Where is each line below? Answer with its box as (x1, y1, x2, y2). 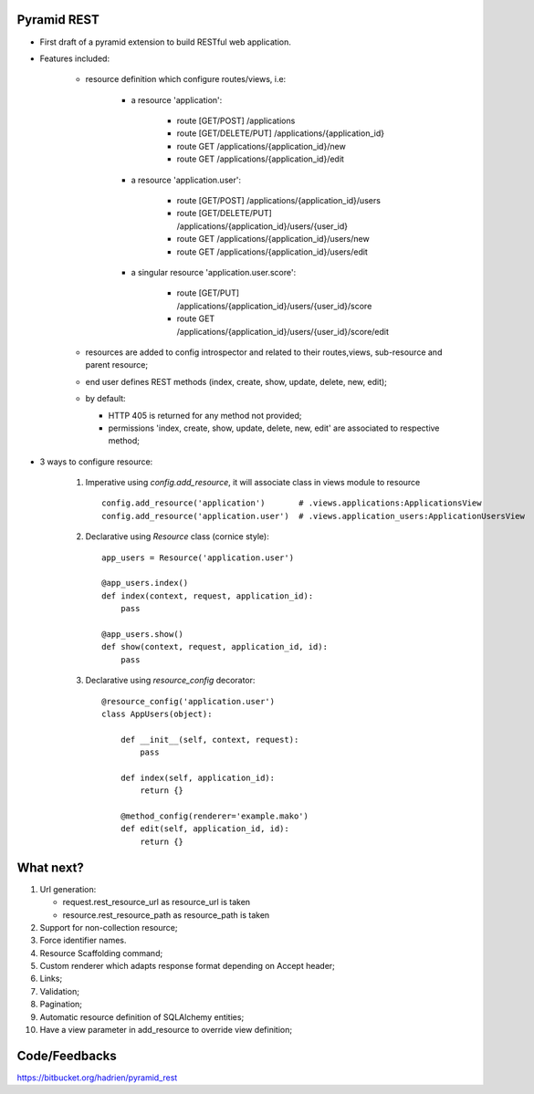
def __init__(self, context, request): (120, 735, 299, 745)
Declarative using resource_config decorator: (85, 675, 256, 686)
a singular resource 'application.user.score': (131, 266, 297, 277)
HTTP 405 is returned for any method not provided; (108, 410, 302, 421)
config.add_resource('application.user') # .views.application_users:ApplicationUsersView (101, 511, 525, 521)
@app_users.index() (101, 578, 189, 589)
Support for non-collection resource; (39, 922, 178, 933)
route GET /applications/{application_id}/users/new (176, 234, 370, 245)
